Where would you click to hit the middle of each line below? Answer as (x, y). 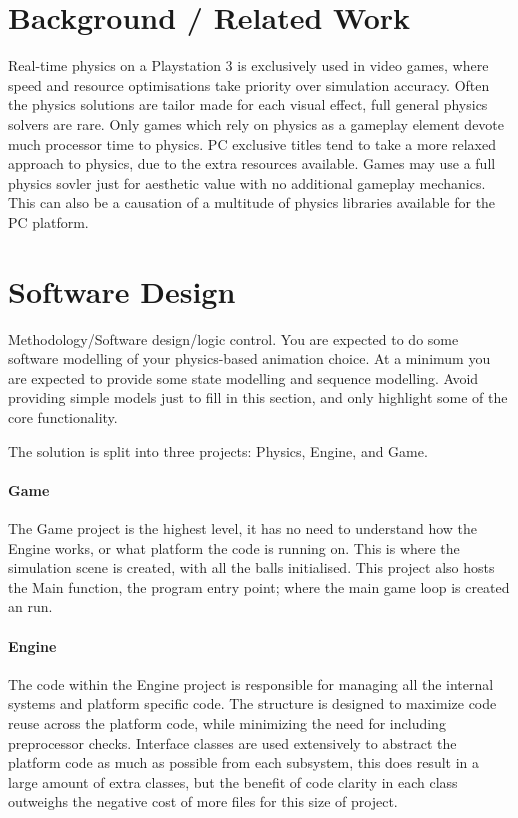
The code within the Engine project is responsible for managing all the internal (251, 683)
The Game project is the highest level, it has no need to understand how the (243, 527)
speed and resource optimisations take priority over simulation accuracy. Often (249, 84)
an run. (30, 606)
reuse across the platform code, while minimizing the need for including (227, 722)
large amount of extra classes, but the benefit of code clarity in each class (233, 781)
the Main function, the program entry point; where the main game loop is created (259, 586)
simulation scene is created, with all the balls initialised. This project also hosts (251, 567)
